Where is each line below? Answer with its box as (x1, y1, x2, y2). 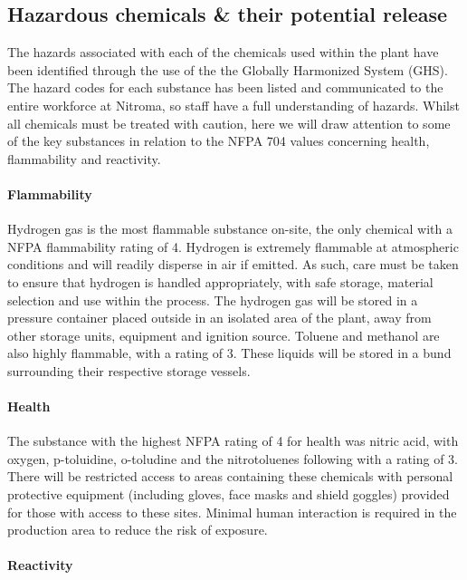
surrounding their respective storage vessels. (7, 361, 251, 380)
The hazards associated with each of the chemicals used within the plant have (7, 43, 439, 62)
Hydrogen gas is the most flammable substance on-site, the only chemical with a (7, 219, 453, 238)
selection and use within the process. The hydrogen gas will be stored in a (7, 290, 418, 309)
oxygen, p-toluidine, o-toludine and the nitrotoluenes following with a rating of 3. (7, 449, 459, 468)
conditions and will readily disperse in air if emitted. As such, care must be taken (7, 255, 459, 274)
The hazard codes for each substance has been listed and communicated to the (7, 78, 443, 97)
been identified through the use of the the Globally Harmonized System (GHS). (7, 60, 448, 79)
